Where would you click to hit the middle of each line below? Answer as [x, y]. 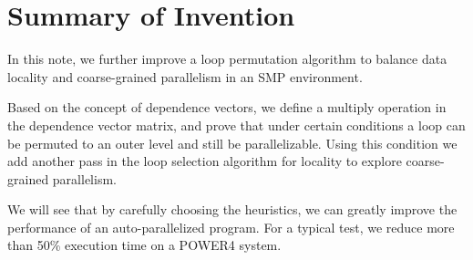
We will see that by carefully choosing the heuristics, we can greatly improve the [232, 209]
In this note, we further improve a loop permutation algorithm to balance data [227, 59]
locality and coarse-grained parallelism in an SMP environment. [185, 76]
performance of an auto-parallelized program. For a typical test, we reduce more [231, 227]
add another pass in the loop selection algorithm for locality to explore [205, 161]
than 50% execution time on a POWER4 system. [144, 245]
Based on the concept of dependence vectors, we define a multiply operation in [227, 107]
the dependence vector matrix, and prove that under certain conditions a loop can [236, 125]
